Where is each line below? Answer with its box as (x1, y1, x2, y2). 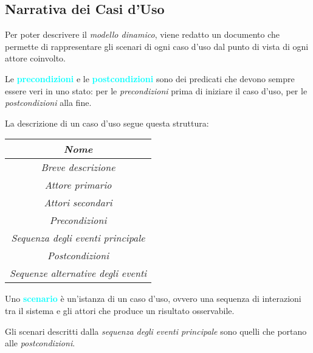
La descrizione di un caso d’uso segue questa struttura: (5, 116, 209, 129)
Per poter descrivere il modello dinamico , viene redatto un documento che (5, 28, 280, 41)
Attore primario (44, 178, 112, 192)
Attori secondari (44, 195, 112, 210)
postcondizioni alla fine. (5, 96, 92, 109)
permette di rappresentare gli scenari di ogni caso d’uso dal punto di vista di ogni (5, 40, 309, 52)
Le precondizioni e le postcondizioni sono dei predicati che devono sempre (5, 72, 295, 85)
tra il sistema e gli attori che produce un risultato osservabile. (5, 304, 235, 316)
